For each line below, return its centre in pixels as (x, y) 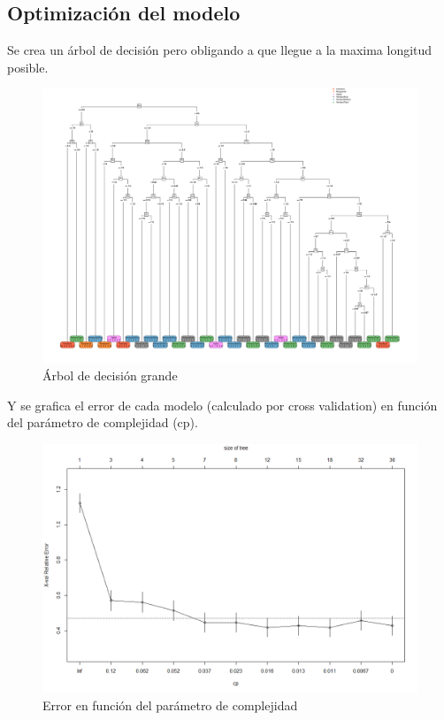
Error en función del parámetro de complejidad (170, 705)
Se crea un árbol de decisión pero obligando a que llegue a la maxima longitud (220, 50)
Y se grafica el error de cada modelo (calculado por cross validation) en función (222, 405)
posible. (28, 67)
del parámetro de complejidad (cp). (103, 422)
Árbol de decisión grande (110, 375)
